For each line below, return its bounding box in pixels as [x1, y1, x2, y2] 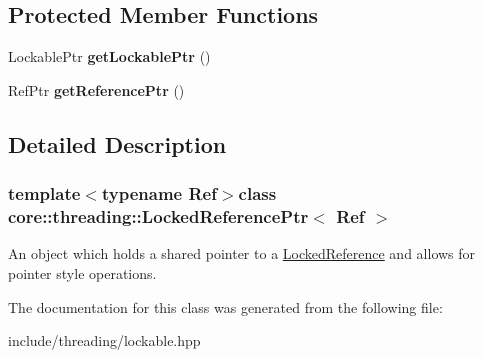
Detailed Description [8, 128, 227, 159]
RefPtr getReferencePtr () [8, 79, 185, 100]
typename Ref [101, 181, 217, 206]
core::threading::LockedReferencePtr [8, 204, 309, 229]
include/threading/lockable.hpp [8, 330, 201, 351]
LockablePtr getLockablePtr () [8, 46, 211, 67]
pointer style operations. [8, 262, 157, 283]
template [8, 181, 81, 206]
